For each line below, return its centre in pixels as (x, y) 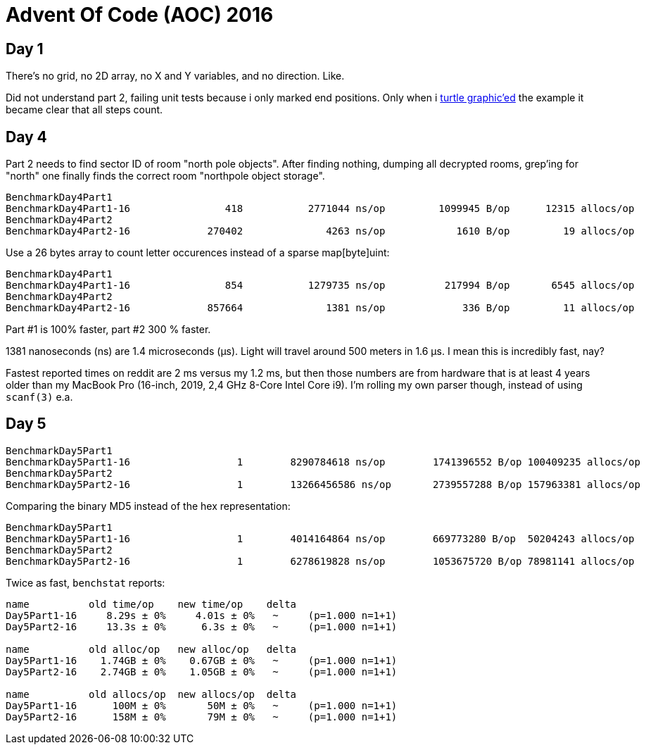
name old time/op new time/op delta (151, 604)
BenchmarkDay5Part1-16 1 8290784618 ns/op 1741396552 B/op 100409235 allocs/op (323, 462)
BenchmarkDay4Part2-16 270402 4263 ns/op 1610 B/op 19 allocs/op (320, 231)
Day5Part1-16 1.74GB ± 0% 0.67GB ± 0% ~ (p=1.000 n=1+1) (202, 660)
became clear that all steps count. (84, 110)
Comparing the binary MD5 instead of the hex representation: (148, 506)
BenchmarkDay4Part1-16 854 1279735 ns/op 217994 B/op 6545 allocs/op (320, 286)
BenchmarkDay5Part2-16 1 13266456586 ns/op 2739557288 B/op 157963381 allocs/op (323, 484)
